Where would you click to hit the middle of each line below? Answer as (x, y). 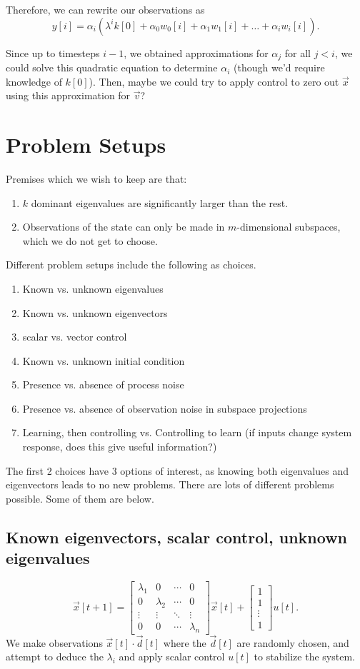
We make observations (54, 642)
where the (185, 642)
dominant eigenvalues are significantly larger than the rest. (160, 202)
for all (297, 52)
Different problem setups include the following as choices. (131, 265)
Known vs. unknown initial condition (104, 360)
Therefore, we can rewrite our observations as (105, 9)
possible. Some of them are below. (80, 498)
